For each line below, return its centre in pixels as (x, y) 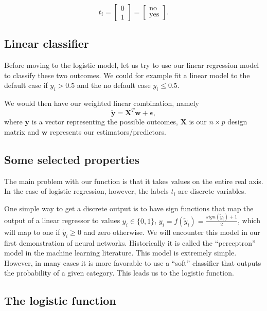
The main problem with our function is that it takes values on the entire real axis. (134, 181)
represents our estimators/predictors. (108, 131)
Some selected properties (72, 159)
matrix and (22, 131)
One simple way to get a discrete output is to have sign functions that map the (129, 208)
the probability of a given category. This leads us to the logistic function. (119, 273)
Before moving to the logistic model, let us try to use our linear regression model (132, 65)
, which (249, 220)
